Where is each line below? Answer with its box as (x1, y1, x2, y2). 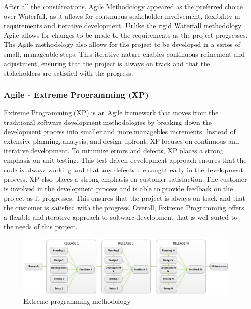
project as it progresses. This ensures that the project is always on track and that (4, 193, 246, 203)
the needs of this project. (4, 221, 78, 232)
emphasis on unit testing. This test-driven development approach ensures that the (4, 154, 247, 165)
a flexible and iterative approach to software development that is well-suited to (4, 212, 237, 222)
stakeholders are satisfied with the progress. (4, 68, 133, 78)
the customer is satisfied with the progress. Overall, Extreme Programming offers (4, 202, 244, 212)
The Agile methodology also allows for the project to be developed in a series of (4, 39, 240, 49)
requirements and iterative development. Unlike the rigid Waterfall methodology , (4, 20, 246, 31)
